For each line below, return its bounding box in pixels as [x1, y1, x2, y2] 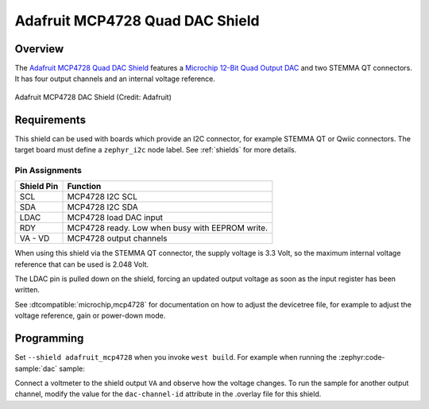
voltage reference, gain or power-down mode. [14, 311, 166, 321]
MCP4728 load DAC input [67, 212, 163, 223]
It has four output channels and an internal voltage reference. [14, 74, 216, 83]
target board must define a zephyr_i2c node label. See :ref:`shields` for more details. [14, 145, 297, 155]
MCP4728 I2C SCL [67, 191, 138, 203]
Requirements [14, 113, 87, 126]
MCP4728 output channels [67, 233, 168, 244]
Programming [14, 332, 84, 345]
